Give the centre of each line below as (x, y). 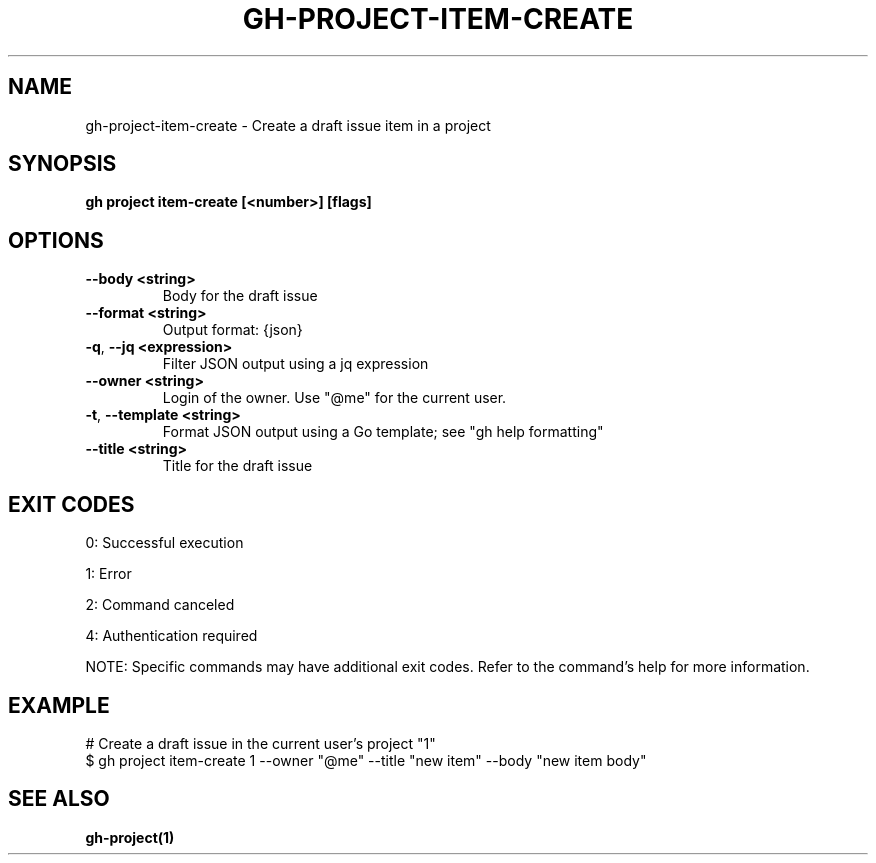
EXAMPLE (59, 705)
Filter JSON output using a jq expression (295, 364)
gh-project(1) (130, 837)
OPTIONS (56, 240)
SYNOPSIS (62, 164)
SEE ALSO (59, 799)
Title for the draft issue (237, 466)
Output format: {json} (232, 330)
